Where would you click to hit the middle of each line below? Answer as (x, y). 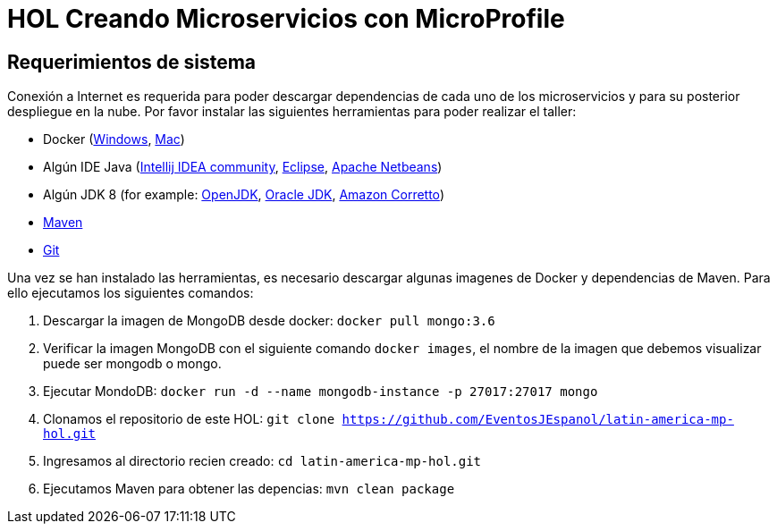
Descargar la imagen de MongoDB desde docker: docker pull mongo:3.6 (269, 321)
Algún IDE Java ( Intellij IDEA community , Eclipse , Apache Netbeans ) (243, 167)
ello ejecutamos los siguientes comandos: (131, 293)
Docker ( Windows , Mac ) (114, 139)
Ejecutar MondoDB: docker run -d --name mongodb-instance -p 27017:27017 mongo (321, 392)
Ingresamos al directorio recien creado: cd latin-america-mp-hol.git (262, 461)
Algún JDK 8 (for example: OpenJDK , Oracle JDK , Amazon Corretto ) (244, 195)
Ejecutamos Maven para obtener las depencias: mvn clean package (249, 489)
